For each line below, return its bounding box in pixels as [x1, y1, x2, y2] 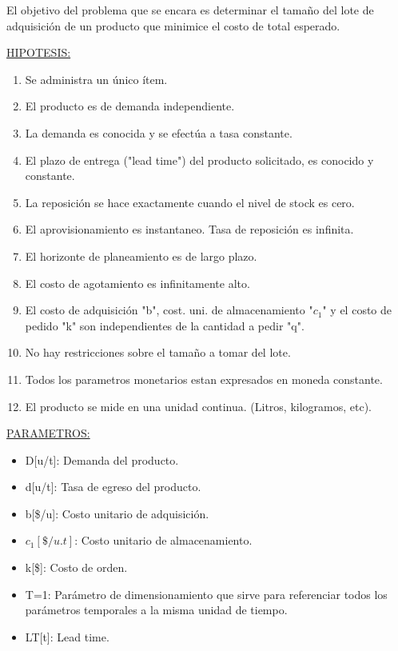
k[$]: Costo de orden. [25, 559, 128, 576]
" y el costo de [322, 302, 392, 318]
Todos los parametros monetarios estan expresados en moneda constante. [25, 370, 383, 387]
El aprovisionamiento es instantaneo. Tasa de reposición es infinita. [25, 221, 354, 238]
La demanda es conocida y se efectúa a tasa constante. [25, 124, 293, 141]
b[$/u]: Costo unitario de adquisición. [25, 505, 209, 521]
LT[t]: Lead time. [25, 628, 109, 645]
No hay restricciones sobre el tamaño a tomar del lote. [25, 344, 291, 361]
